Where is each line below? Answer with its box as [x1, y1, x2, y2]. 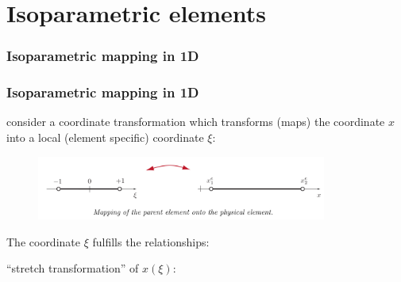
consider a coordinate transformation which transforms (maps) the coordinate [6, 113, 385, 130]
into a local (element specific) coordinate [6, 129, 204, 146]
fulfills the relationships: [92, 233, 210, 250]
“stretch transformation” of [6, 260, 139, 276]
